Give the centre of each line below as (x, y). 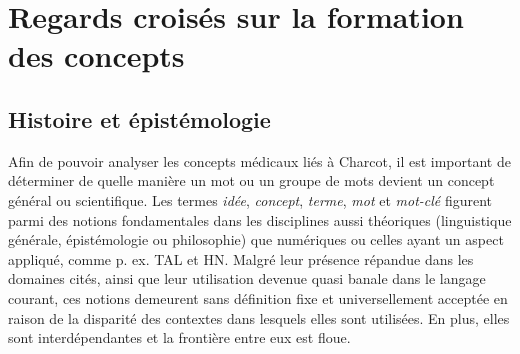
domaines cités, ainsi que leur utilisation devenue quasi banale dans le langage (247, 278)
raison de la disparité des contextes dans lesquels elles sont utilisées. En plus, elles (259, 317)
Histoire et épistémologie (139, 118)
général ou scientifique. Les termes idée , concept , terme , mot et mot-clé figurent (250, 199)
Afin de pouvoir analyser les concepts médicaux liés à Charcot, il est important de (259, 160)
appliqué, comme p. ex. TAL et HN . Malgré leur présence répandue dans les (241, 258)
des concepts (96, 55)
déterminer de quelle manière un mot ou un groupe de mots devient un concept (251, 180)
